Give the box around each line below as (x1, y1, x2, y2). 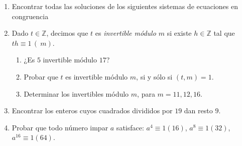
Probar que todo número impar (12, 122, 108, 132)
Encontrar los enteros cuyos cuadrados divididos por (12, 105, 173, 116)
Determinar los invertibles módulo (24, 88, 129, 99)
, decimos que (46, 28, 88, 38)
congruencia (12, 11, 49, 21)
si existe (167, 28, 192, 38)
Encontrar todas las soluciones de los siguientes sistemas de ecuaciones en (12, 1, 238, 11)
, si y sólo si (136, 71, 173, 82)
